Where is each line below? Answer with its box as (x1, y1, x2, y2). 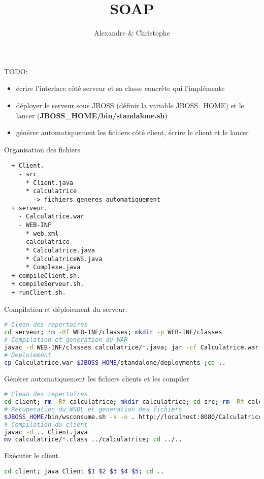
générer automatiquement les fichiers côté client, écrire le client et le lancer (16, 127, 249, 138)
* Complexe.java (25, 264, 81, 271)
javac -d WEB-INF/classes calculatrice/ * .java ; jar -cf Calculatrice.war (4, 344, 259, 351)
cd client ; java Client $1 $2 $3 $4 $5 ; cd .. (4, 467, 164, 475)
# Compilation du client (4, 421, 88, 428)
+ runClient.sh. (11, 289, 66, 297)
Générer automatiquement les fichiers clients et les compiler (4, 373, 189, 384)
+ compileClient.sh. (11, 272, 81, 279)
